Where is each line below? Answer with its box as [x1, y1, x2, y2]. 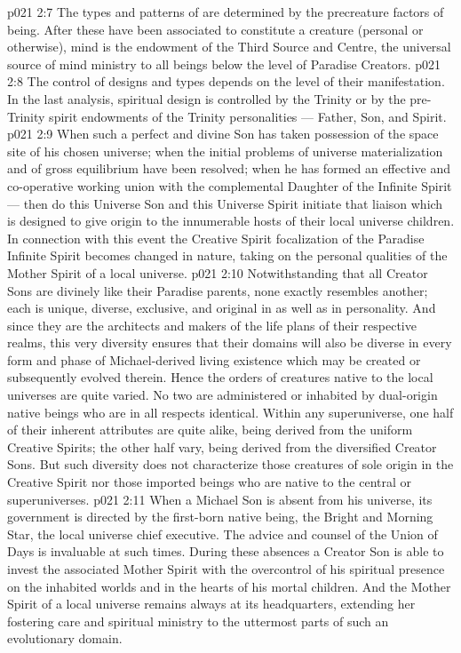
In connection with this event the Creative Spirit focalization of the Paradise [7, 228, 425, 247]
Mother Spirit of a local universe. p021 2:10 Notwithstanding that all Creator [7, 263, 428, 282]
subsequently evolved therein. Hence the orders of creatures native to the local [7, 368, 433, 386]
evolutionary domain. [7, 629, 123, 648]
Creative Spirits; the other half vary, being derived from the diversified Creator [7, 437, 437, 456]
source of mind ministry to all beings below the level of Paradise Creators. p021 [7, 54, 441, 73]
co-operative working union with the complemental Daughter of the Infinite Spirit [7, 176, 452, 195]
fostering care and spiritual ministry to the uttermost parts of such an [7, 611, 389, 630]
